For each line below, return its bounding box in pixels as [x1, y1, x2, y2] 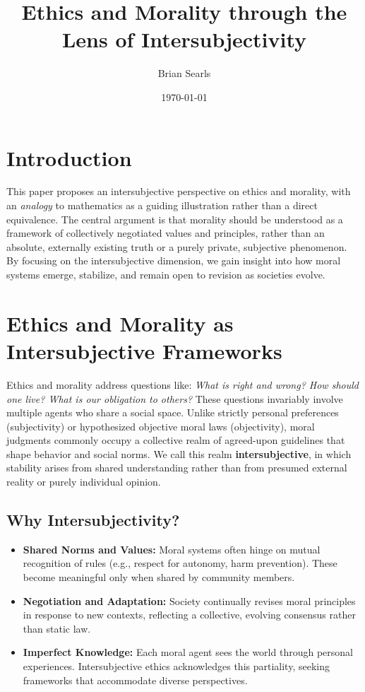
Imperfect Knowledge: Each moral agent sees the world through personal [23, 645, 353, 659]
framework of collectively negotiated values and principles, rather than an [6, 225, 325, 240]
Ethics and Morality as [6, 308, 234, 337]
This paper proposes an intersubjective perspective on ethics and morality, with [6, 184, 351, 199]
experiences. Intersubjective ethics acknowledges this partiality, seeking [23, 659, 330, 674]
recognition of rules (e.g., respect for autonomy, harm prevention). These [23, 556, 337, 570]
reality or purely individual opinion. [6, 474, 161, 489]
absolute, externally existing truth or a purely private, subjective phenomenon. [6, 239, 347, 254]
